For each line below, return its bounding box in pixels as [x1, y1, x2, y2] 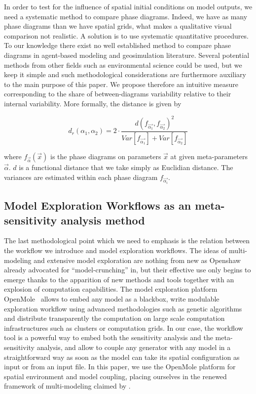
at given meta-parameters [170, 151, 248, 161]
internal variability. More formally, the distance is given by [4, 98, 182, 108]
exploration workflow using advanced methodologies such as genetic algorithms [4, 303, 242, 313]
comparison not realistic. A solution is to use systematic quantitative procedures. [4, 30, 249, 41]
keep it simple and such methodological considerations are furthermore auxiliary [4, 69, 246, 80]
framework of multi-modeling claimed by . [4, 381, 131, 391]
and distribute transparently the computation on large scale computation [4, 313, 225, 323]
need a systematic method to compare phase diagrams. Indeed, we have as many [4, 11, 248, 21]
